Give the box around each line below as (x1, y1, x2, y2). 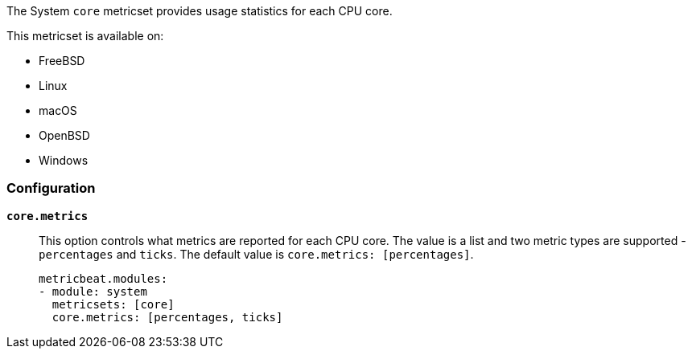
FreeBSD (39, 54, 85, 67)
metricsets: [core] (51, 297, 175, 311)
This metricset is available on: (6, 29, 164, 43)
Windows (39, 153, 89, 167)
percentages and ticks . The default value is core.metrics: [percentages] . (39, 247, 474, 261)
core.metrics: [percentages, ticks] (51, 310, 283, 324)
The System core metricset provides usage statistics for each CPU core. (6, 4, 393, 18)
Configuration (6, 180, 96, 197)
